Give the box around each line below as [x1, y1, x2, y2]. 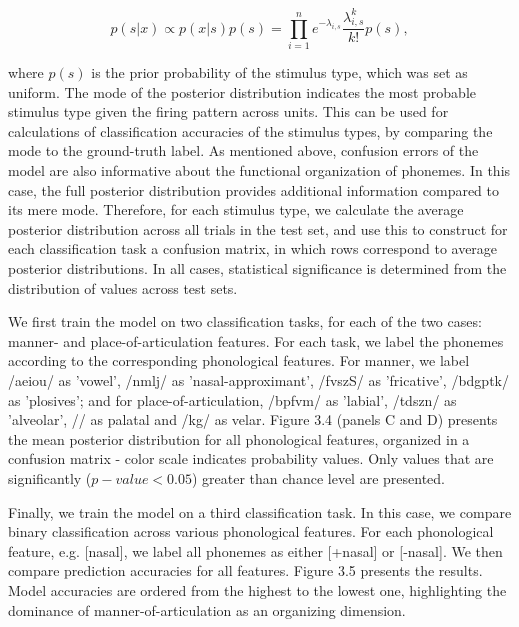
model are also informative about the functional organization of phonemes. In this [8, 160, 511, 181]
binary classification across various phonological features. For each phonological [8, 521, 494, 542]
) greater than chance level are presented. [192, 467, 445, 488]
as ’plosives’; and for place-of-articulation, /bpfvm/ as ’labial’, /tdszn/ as [8, 389, 457, 410]
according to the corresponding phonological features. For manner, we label [8, 350, 470, 371]
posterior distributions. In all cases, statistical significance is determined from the [8, 258, 507, 278]
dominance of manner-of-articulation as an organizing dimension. [8, 599, 406, 620]
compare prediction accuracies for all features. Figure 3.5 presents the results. [8, 560, 483, 581]
